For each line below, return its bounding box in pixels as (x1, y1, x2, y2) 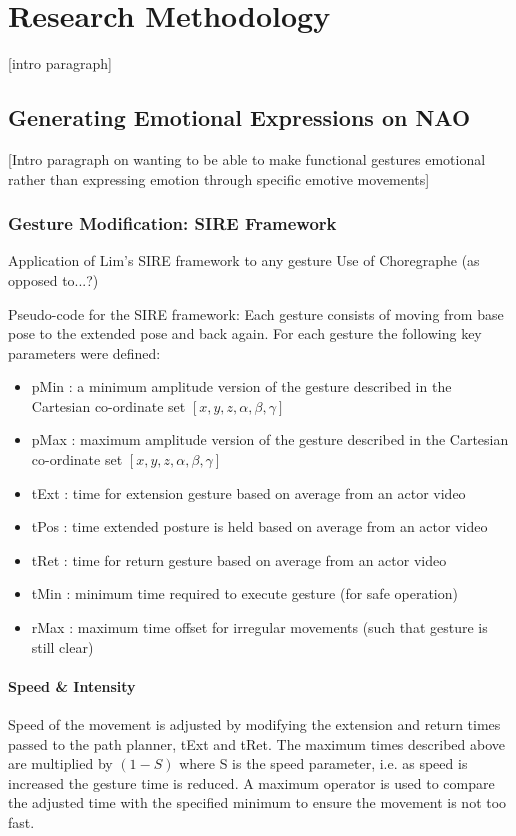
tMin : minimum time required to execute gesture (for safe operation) (31, 583, 458, 604)
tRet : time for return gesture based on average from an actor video (31, 549, 447, 570)
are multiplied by (8, 753, 113, 774)
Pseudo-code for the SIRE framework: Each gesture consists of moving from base (8, 303, 504, 324)
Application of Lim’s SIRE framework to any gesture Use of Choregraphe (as (8, 250, 480, 271)
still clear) (31, 636, 94, 657)
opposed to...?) (8, 269, 99, 290)
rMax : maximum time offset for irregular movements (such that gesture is (31, 617, 488, 638)
